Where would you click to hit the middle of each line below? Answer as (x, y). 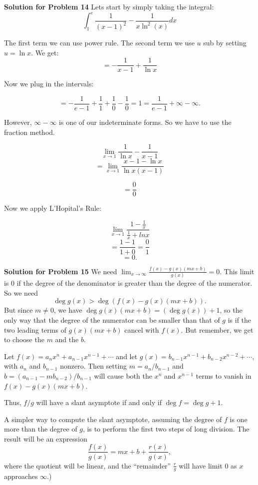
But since (18, 310)
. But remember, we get (217, 329)
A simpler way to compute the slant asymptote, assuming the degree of (113, 419)
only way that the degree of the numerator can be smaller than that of (112, 319)
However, (18, 122)
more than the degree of (41, 429)
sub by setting (225, 43)
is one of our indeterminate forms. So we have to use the (145, 122)
